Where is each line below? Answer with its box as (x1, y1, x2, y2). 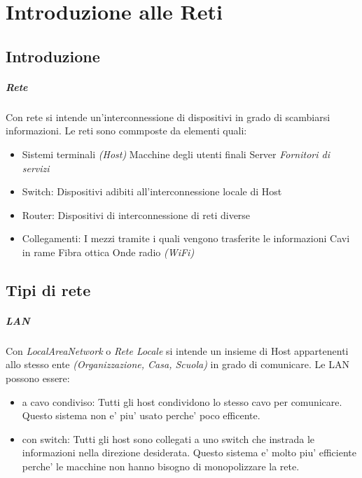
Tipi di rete (6, 279, 91, 300)
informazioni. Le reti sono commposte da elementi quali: (6, 123, 247, 138)
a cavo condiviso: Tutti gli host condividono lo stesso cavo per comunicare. (22, 394, 342, 409)
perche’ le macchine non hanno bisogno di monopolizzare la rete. (22, 458, 300, 473)
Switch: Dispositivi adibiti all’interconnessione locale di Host (22, 184, 282, 199)
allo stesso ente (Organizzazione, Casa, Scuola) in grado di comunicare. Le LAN (6, 357, 349, 372)
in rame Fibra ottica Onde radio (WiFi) (22, 244, 195, 259)
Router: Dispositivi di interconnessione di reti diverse (22, 207, 251, 222)
